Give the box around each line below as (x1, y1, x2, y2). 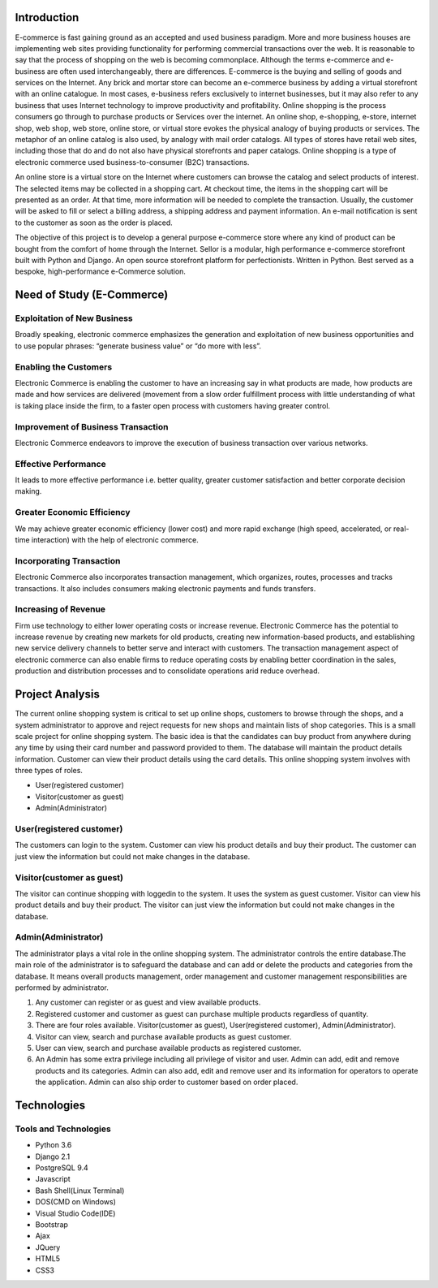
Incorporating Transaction (15, 555, 121, 566)
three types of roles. (15, 766, 83, 776)
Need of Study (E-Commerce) (15, 288, 169, 302)
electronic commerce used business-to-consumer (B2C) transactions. (15, 157, 250, 166)
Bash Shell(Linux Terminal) (35, 1186, 125, 1195)
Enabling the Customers (15, 361, 113, 373)
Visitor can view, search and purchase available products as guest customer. (35, 1031, 292, 1041)
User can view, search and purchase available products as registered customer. (35, 1043, 302, 1052)
